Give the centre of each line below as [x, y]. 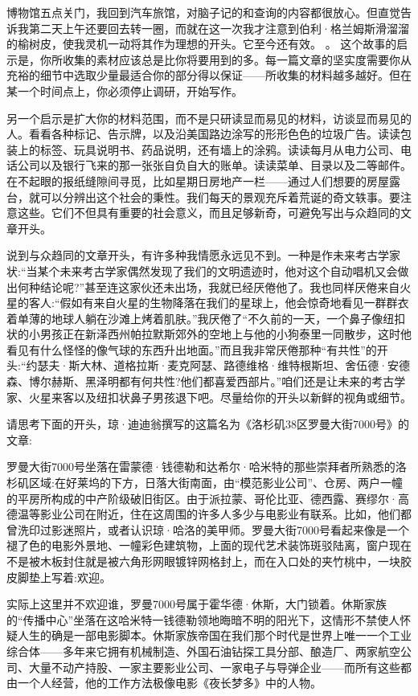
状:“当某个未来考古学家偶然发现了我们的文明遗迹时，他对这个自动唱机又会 [202, 270]
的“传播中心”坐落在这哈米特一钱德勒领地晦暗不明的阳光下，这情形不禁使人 [203, 619]
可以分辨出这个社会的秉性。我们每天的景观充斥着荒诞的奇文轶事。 [214, 197]
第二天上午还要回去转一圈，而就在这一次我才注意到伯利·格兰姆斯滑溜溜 [219, 28]
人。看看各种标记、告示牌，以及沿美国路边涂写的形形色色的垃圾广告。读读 [203, 134]
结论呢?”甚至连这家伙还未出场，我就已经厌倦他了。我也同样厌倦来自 [220, 287]
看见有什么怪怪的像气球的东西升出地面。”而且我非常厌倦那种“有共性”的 [192, 349]
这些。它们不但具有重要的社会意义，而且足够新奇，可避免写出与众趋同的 [209, 213]
